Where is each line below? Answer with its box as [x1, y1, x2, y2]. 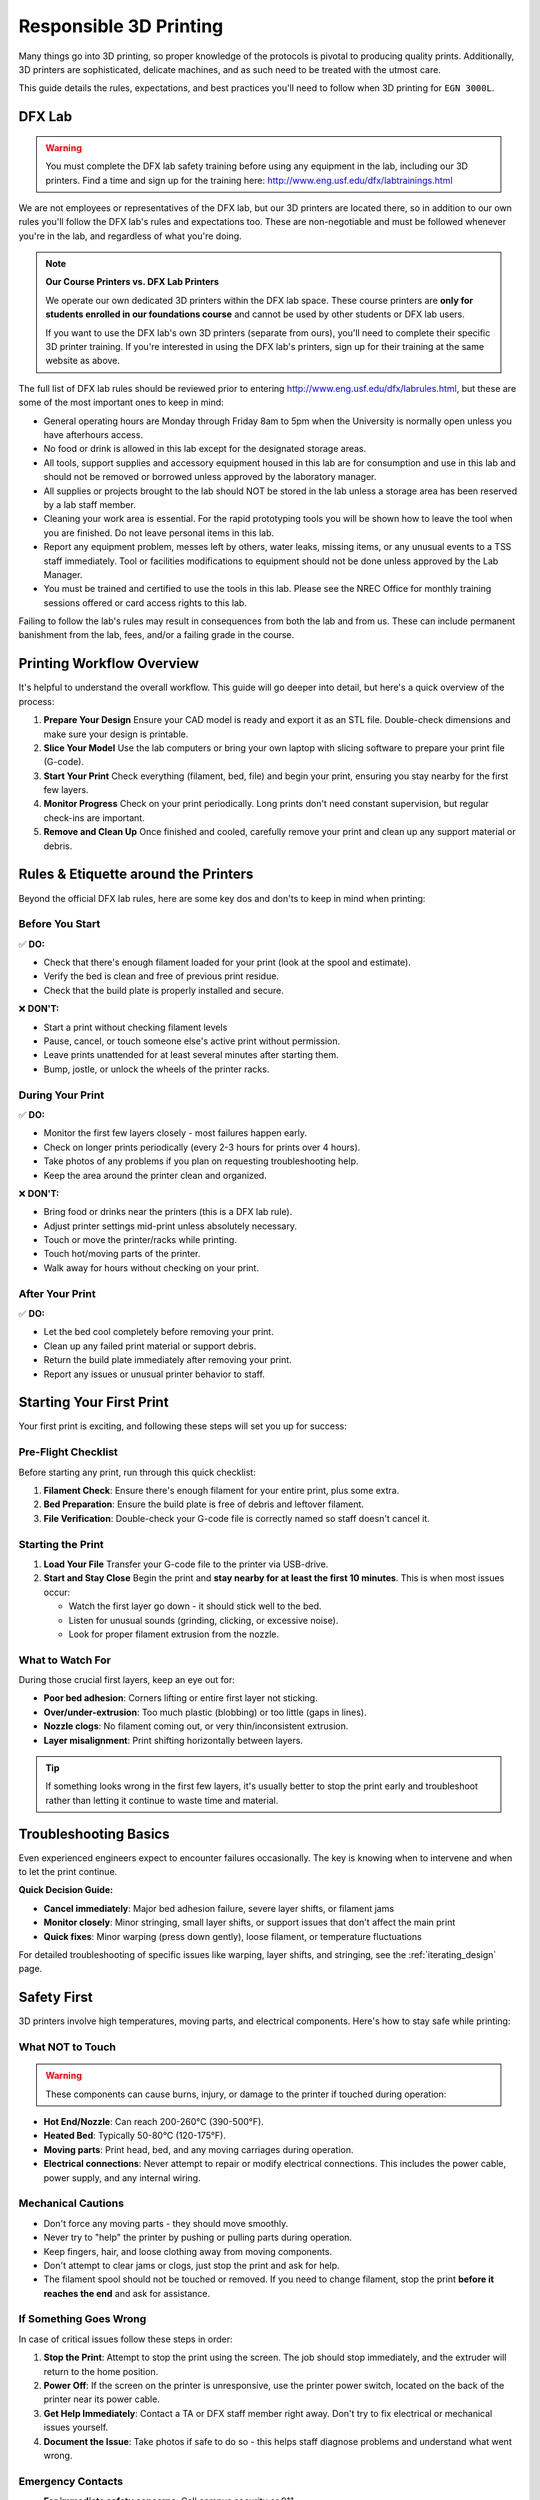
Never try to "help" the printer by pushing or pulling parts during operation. [43, 2231, 353, 2244]
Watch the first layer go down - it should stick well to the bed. [68, 1600, 322, 1612]
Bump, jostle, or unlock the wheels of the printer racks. [43, 1063, 270, 1075]
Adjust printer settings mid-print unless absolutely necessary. [43, 1220, 297, 1232]
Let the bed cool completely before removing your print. [43, 1326, 274, 1338]
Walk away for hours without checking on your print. [43, 1261, 260, 1274]
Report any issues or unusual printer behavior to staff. [43, 1368, 265, 1380]
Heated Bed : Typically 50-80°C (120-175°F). [43, 2130, 227, 2142]
